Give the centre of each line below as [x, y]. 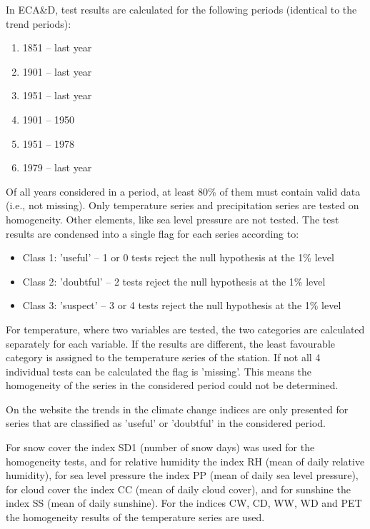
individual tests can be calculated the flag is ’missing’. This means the [159, 371]
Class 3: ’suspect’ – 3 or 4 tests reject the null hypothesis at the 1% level [182, 305]
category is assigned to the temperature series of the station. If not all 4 [163, 357]
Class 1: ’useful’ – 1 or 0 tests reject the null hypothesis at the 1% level [178, 257]
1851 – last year [57, 47]
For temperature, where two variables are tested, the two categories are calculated [185, 329]
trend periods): [39, 23]
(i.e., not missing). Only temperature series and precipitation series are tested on [182, 205]
